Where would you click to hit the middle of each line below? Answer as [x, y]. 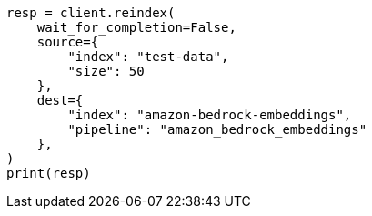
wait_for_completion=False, [136, 27]
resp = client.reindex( [91, 13]
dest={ [60, 100]
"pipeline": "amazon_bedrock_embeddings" [217, 129]
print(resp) [49, 173]
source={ [68, 42]
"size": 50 [106, 71]
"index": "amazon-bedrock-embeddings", [210, 115]
